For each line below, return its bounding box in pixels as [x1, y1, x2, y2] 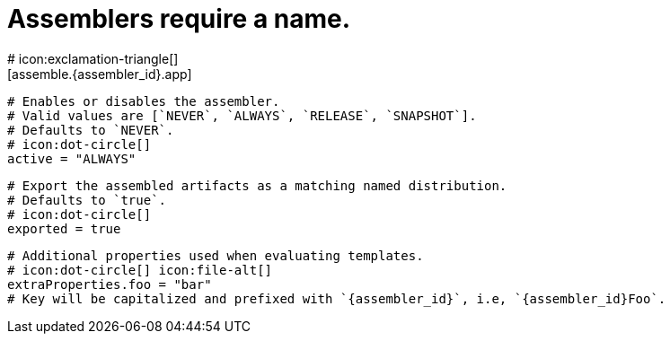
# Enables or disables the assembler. [7, 93, 280, 109]
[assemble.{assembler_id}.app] [7, 66, 192, 82]
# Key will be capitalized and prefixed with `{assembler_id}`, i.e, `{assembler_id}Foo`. [7, 291, 666, 306]
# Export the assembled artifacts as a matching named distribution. [7, 178, 507, 193]
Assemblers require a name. [7, 4, 351, 34]
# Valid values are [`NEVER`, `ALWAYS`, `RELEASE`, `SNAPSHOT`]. [7, 108, 477, 123]
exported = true [7, 221, 121, 236]
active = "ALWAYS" [7, 151, 137, 166]
